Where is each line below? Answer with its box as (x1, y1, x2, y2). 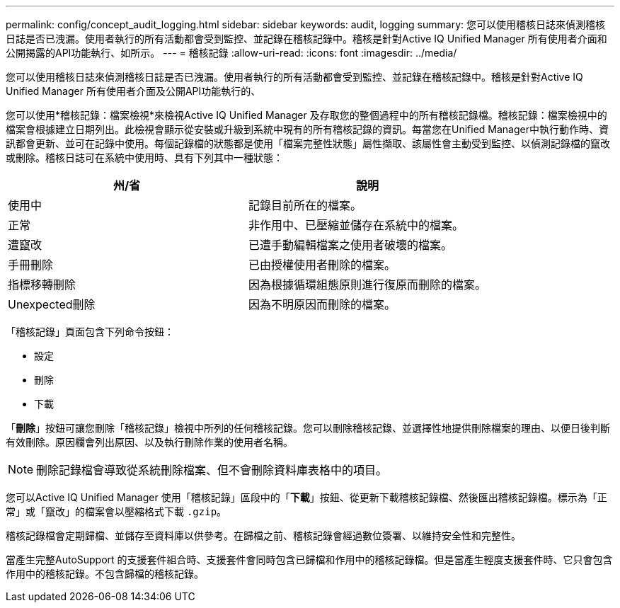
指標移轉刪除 (8, 277, 76, 292)
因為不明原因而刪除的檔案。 (248, 297, 396, 311)
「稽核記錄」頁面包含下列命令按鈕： (6, 326, 174, 338)
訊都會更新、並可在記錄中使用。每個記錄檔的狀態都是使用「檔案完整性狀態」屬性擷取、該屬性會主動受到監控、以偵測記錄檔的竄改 (6, 137, 610, 149)
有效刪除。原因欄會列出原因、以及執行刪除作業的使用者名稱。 (6, 436, 293, 448)
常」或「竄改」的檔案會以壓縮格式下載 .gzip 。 (6, 505, 227, 517)
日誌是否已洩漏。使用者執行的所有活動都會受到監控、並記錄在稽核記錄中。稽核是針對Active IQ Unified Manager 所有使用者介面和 (6, 33, 607, 45)
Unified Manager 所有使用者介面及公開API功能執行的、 (6, 85, 261, 97)
